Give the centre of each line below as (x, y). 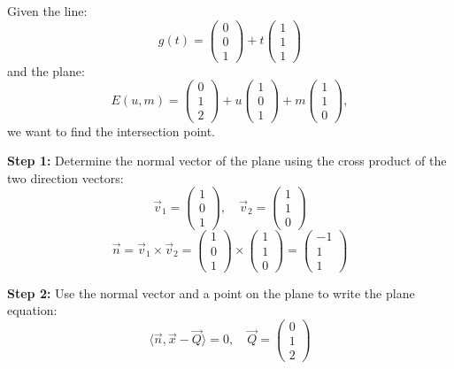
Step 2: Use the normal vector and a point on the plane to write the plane (211, 292)
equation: (32, 310)
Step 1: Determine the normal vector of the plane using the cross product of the (227, 161)
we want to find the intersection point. (112, 131)
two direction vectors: (65, 177)
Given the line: (47, 11)
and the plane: (46, 70)
